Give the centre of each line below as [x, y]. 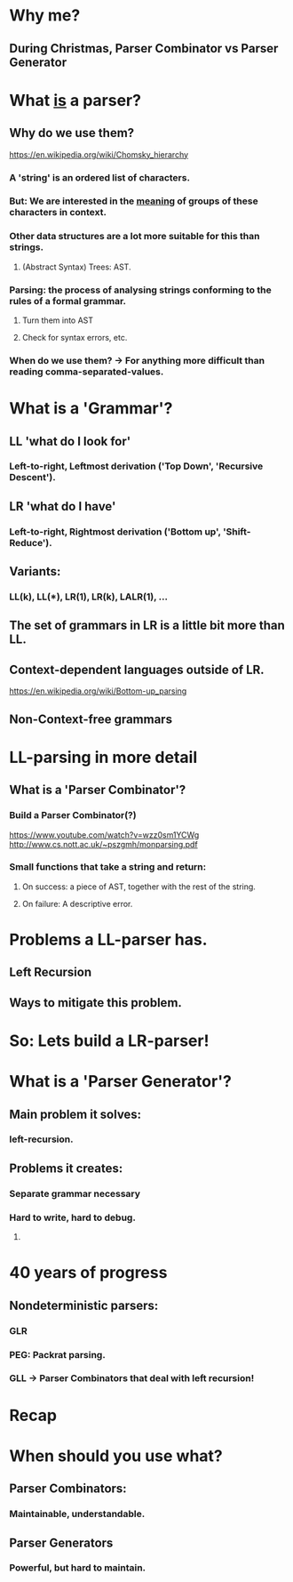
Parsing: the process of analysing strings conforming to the [141, 290]
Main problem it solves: [75, 1114]
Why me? [45, 16]
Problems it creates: [66, 1168]
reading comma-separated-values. [87, 372]
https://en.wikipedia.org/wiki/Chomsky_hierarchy [99, 154]
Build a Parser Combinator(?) [73, 815]
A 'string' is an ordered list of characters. [100, 177]
